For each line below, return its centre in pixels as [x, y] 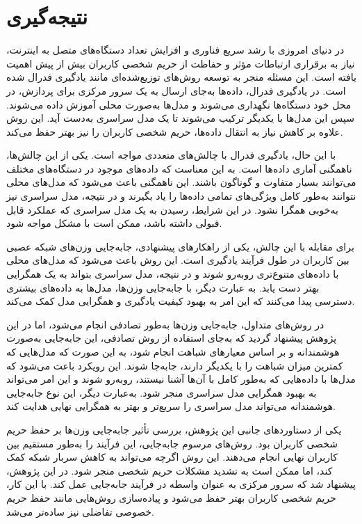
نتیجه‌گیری [47, 16]
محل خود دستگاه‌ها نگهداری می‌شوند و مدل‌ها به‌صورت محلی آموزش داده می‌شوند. [179, 104]
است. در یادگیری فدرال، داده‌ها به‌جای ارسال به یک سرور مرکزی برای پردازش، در [176, 90]
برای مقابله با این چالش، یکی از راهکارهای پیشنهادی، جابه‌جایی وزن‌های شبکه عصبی [180, 246]
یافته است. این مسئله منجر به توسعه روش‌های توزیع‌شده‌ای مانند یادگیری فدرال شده [181, 77]
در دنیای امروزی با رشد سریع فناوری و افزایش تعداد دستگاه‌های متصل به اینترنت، [175, 50]
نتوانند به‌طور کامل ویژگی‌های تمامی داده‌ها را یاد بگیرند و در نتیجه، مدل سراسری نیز [181, 196]
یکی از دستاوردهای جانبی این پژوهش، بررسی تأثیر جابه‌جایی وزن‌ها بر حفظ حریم [174, 429]
